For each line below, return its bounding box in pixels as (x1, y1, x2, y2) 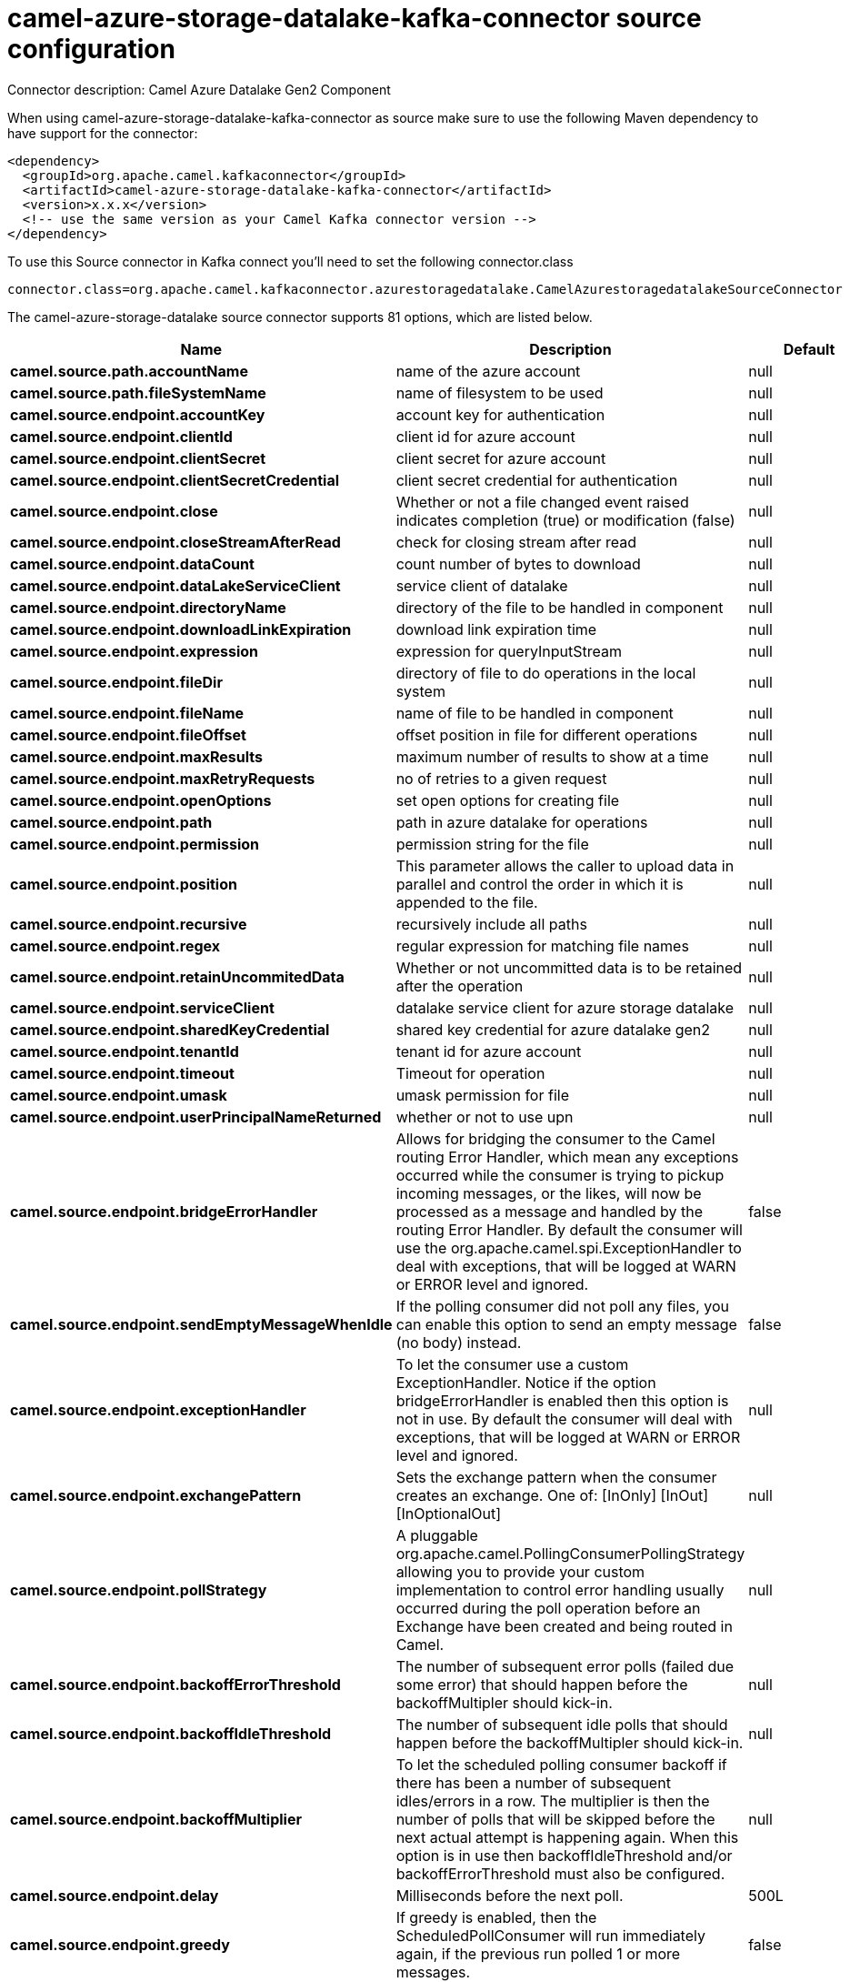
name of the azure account (395, 361, 581, 380)
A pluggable (395, 1525, 478, 1544)
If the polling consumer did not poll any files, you (395, 1296, 729, 1315)
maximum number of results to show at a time (395, 747, 709, 766)
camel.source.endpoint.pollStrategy (10, 1580, 267, 1599)
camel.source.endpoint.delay (10, 1886, 219, 1905)
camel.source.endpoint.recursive (10, 914, 247, 933)
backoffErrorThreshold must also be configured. (395, 1864, 725, 1883)
